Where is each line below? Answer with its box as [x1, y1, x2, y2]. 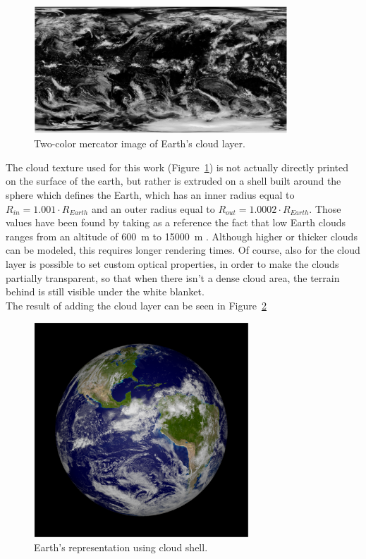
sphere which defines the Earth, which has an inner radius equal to [6, 187, 295, 202]
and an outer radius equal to [91, 201, 215, 216]
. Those [309, 201, 341, 216]
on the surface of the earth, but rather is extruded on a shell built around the [6, 173, 341, 188]
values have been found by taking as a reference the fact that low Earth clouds [6, 215, 346, 230]
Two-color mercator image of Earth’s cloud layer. [34, 136, 245, 151]
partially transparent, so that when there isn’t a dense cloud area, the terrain [6, 270, 340, 285]
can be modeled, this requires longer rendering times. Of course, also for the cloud [6, 242, 360, 257]
